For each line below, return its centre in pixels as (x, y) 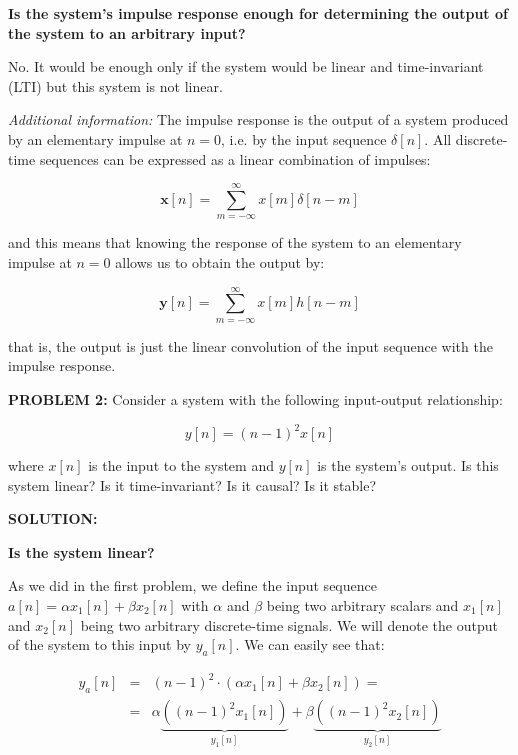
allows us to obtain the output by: (220, 261)
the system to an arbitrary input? (127, 32)
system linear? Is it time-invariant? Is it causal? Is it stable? (192, 484)
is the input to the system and (181, 465)
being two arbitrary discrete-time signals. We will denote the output (289, 624)
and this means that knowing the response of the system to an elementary (235, 242)
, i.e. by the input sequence (304, 138)
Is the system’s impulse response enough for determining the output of (258, 13)
